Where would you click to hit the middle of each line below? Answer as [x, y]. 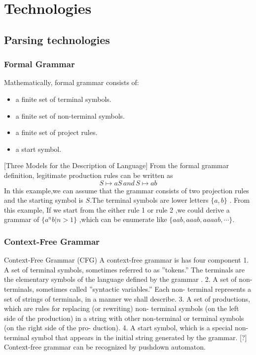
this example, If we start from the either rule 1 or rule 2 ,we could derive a [117, 209]
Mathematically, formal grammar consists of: [72, 82]
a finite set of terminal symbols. [63, 99]
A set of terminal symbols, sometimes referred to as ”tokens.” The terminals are [125, 269]
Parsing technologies [57, 39]
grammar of [22, 219]
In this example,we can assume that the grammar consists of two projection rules [127, 190]
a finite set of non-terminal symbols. [70, 115]
